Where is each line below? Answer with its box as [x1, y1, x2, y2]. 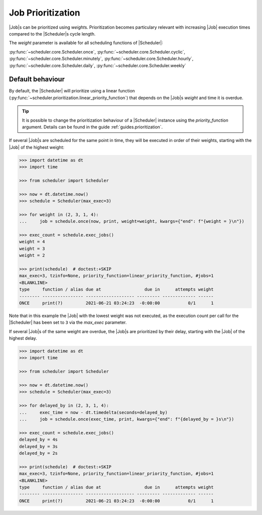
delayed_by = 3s [19, 444, 58, 449]
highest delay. [9, 336, 37, 341]
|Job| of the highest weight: [9, 144, 65, 150]
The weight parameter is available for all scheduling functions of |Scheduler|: [9, 40, 164, 46]
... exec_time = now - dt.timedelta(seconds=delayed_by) [19, 409, 168, 415]
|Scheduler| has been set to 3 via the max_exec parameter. [9, 320, 127, 325]
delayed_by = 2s [19, 450, 58, 456]
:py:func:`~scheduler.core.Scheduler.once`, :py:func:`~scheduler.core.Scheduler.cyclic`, [9, 49, 185, 54]
